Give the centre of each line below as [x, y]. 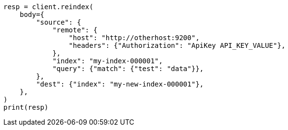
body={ [32, 14]
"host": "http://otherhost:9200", [134, 38]
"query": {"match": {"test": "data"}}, [128, 69]
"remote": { [75, 30]
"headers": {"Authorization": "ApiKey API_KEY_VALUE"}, [177, 45]
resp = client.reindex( [48, 7]
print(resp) [26, 107]
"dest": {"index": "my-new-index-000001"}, [120, 84]
